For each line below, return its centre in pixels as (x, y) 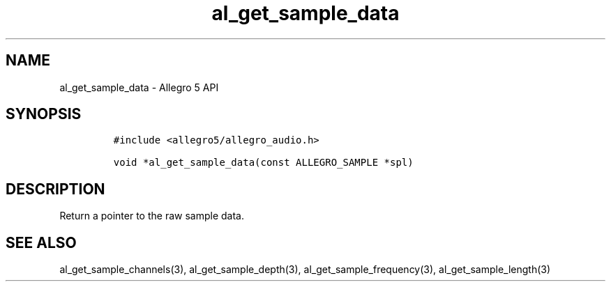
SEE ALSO (41, 242)
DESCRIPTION (55, 189)
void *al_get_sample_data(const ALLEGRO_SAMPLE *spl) (263, 163)
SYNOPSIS (44, 114)
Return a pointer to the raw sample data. (152, 216)
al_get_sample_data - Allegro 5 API (139, 87)
